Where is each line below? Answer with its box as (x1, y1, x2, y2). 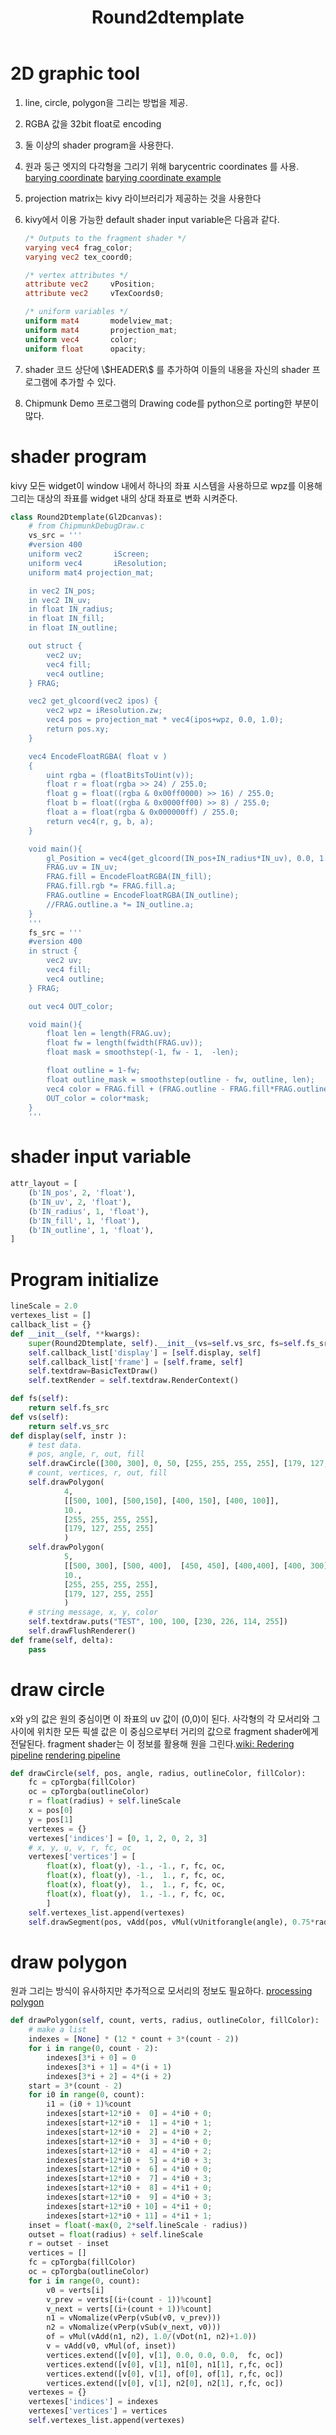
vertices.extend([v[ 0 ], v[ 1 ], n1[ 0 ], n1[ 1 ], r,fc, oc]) (46, 2359, 284, 2370)
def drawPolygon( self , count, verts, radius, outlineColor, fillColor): (10, 2016, 320, 2026)
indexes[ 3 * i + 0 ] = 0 (46, 2052, 137, 2063)
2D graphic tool (10, 62, 141, 85)
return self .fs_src (28, 1403, 110, 1413)
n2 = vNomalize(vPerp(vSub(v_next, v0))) (46, 2322, 222, 2333)
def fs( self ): (10, 1394, 70, 1404)
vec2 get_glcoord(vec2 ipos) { (28, 696, 159, 706)
